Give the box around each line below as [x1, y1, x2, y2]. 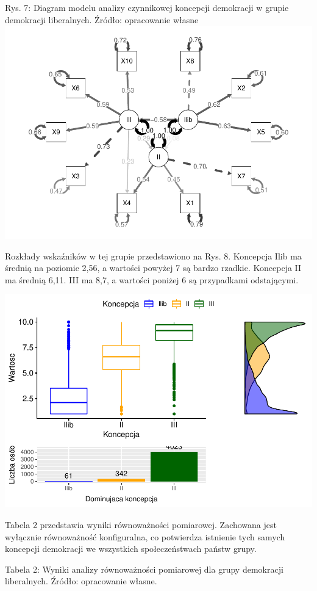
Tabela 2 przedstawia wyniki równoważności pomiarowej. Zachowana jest [5, 518, 277, 531]
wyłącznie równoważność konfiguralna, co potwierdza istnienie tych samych [5, 530, 285, 543]
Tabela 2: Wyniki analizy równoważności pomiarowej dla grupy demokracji [5, 562, 283, 575]
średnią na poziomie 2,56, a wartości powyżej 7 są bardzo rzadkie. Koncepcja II [5, 261, 302, 274]
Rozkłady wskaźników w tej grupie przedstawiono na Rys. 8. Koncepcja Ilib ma [5, 249, 302, 262]
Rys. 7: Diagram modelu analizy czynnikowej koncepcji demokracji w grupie [5, 1, 289, 13]
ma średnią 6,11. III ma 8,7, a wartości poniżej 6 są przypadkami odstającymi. [5, 273, 299, 286]
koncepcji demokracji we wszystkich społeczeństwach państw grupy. [5, 542, 257, 555]
